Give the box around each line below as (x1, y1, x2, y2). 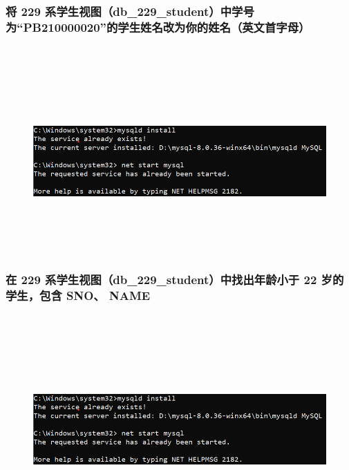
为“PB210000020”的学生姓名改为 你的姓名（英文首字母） (6, 18, 310, 35)
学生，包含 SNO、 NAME (6, 286, 151, 303)
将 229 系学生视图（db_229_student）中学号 (6, 2, 254, 19)
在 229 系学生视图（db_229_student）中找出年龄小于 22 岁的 (6, 270, 344, 288)
